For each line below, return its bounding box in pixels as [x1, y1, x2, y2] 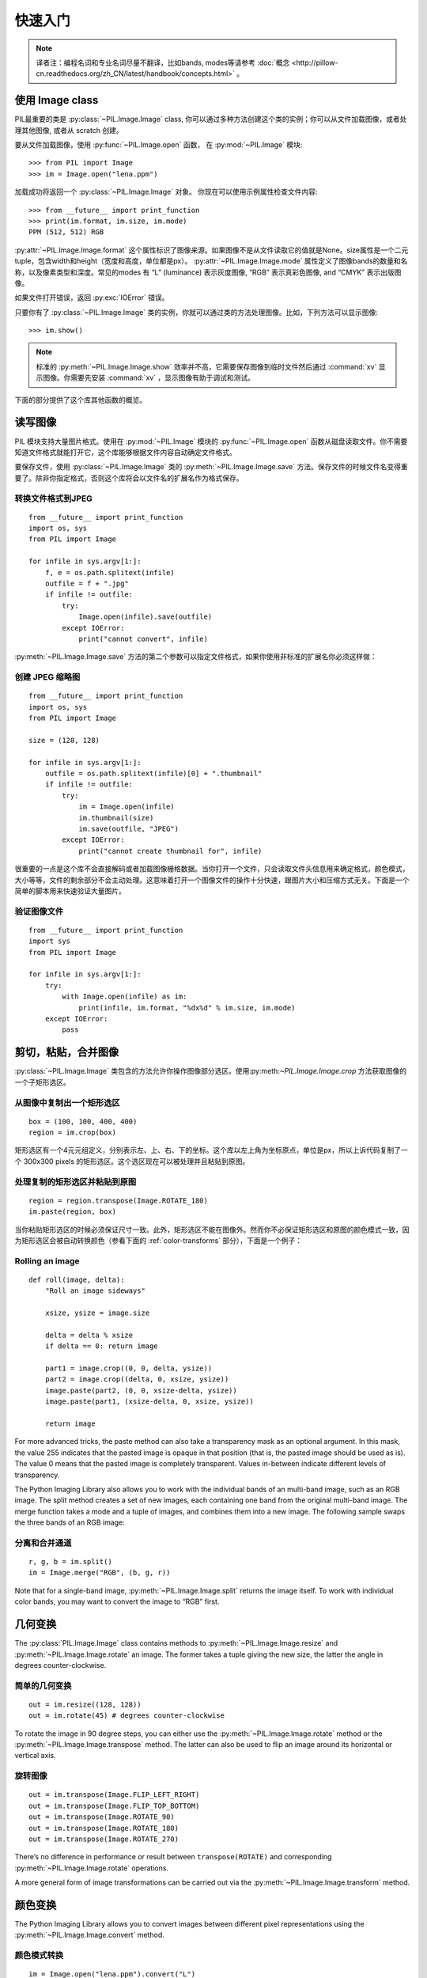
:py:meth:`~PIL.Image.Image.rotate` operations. [14, 1863, 169, 1873]
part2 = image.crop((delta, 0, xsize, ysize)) [44, 1375, 229, 1384]
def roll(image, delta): [28, 1275, 125, 1284]
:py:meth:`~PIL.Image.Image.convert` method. [14, 1931, 165, 1940]
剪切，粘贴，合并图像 [14, 1045, 119, 1059]
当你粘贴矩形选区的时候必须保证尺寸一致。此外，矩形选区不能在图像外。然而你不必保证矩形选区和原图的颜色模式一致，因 [14, 1225, 410, 1234]
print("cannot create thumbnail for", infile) [78, 847, 263, 855]
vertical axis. [14, 1751, 56, 1760]
